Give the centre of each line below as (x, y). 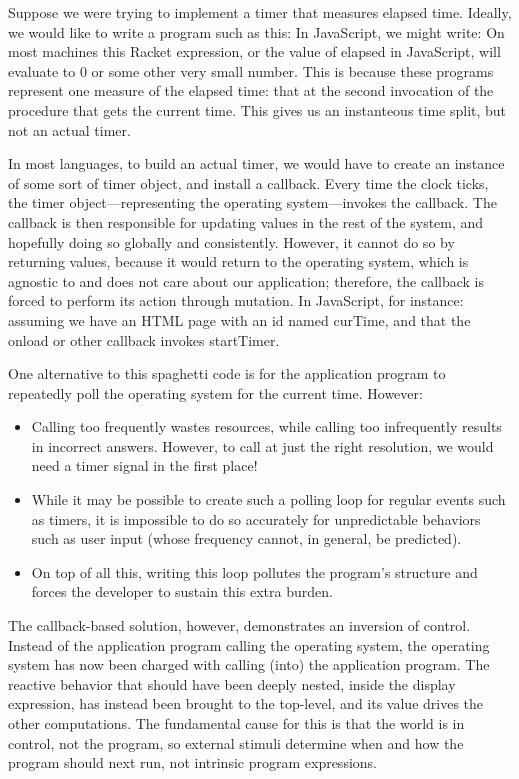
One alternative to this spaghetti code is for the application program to (227, 373)
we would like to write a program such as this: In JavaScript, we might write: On (256, 31)
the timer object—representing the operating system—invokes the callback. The (252, 202)
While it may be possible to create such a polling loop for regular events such (268, 499)
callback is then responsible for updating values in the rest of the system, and (246, 221)
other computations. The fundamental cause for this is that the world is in (236, 723)
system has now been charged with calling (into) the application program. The (249, 664)
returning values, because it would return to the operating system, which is (238, 261)
